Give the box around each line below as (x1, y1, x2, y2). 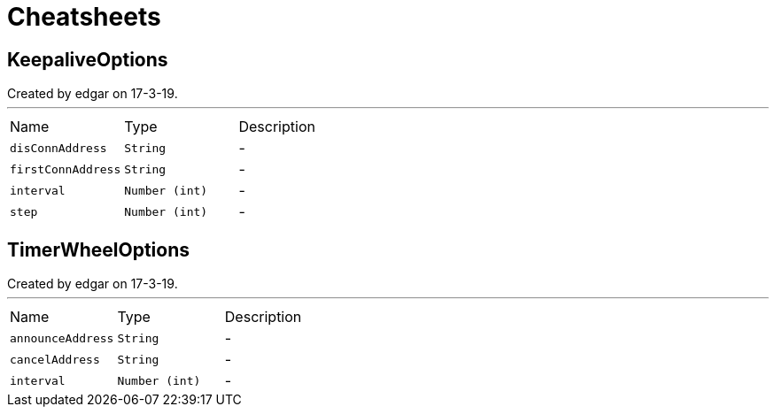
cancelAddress (10, 352, 100, 366)
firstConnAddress (10, 162, 121, 176)
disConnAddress (10, 141, 107, 155)
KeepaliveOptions (7, 48, 168, 71)
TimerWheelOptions (7, 238, 190, 261)
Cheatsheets (7, 2, 161, 32)
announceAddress (10, 331, 114, 345)
